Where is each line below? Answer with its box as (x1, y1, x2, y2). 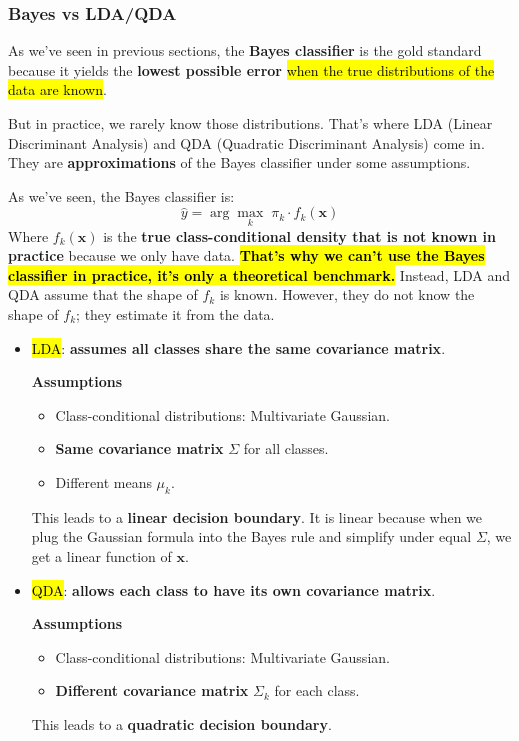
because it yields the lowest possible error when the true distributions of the (8, 59, 495, 80)
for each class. (274, 680, 360, 701)
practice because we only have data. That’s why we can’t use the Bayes (8, 245, 485, 266)
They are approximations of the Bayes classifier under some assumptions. (8, 152, 471, 173)
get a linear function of (31, 545, 172, 566)
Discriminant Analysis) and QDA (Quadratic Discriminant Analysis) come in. (8, 132, 485, 153)
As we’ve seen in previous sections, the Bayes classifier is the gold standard (8, 40, 482, 61)
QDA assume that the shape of (8, 284, 198, 305)
